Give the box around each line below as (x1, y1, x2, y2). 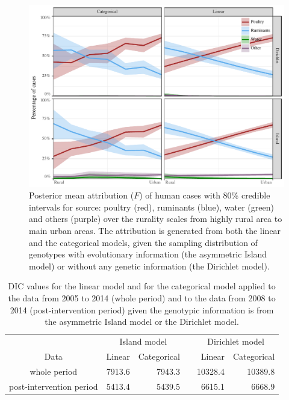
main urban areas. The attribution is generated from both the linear (29, 224, 281, 237)
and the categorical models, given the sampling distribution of (29, 236, 258, 248)
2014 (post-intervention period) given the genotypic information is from (10, 303, 274, 316)
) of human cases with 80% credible (139, 189, 270, 202)
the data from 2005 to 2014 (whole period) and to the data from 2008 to (8, 292, 276, 304)
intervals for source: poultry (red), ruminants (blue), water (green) (29, 200, 274, 213)
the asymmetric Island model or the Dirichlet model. (45, 315, 239, 328)
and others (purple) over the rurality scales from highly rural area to (29, 212, 282, 225)
